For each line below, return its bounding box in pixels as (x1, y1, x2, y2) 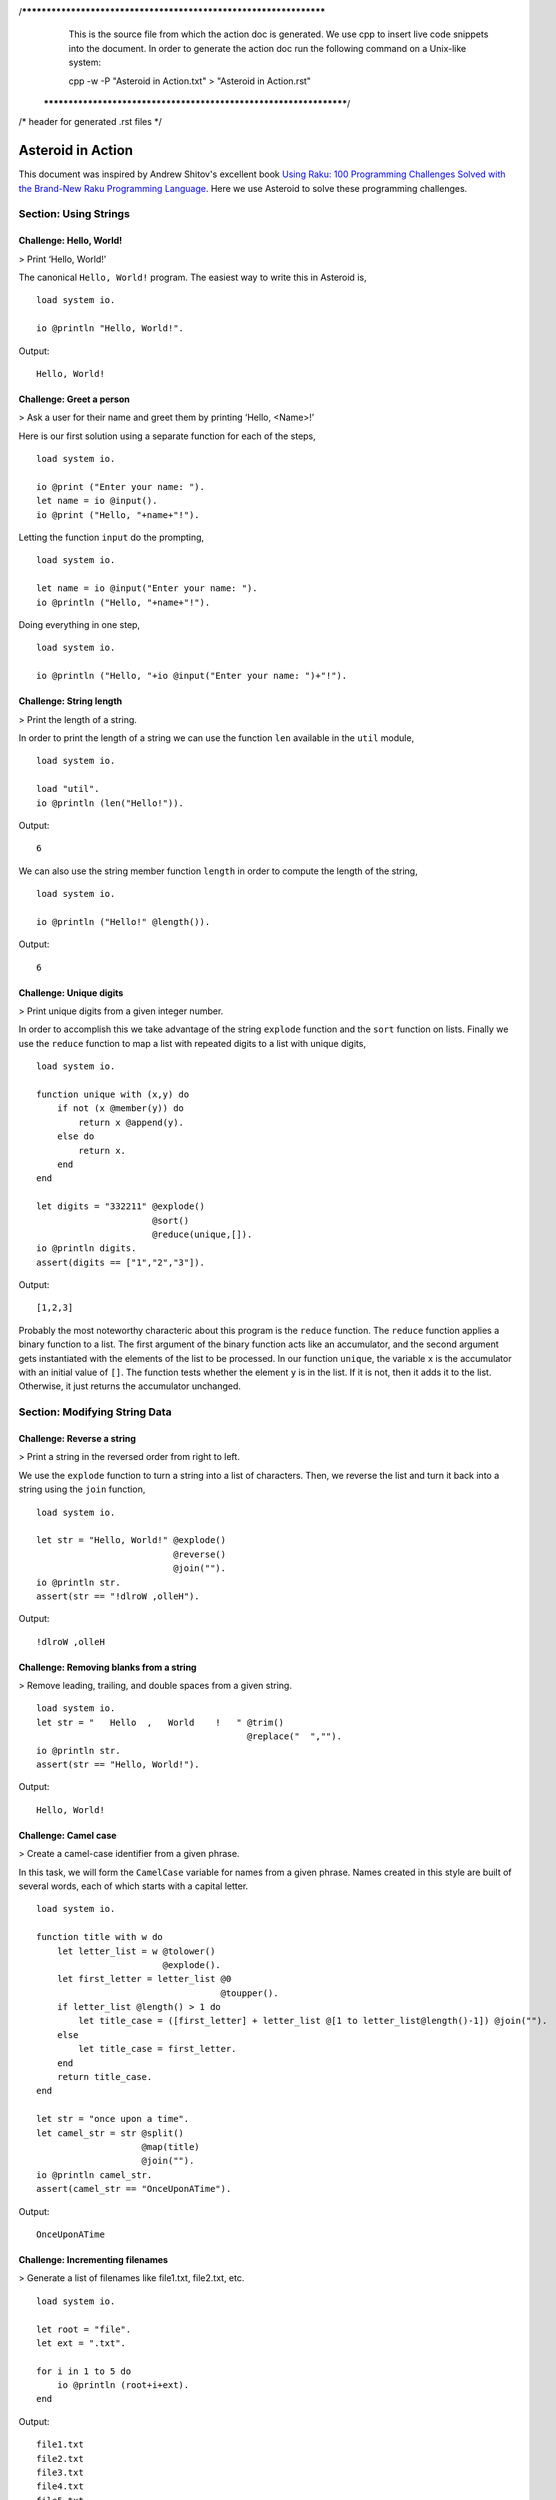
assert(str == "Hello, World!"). (36, 1759, 200, 1770)
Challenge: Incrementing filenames (18, 2253, 169, 2265)
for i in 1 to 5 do (36, 2365, 132, 2377)
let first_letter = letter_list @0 (56, 1973, 232, 1985)
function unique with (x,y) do (36, 1089, 190, 1100)
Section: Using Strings (18, 207, 130, 221)
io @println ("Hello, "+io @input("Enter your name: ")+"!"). (36, 670, 348, 682)
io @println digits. (36, 1243, 137, 1254)
